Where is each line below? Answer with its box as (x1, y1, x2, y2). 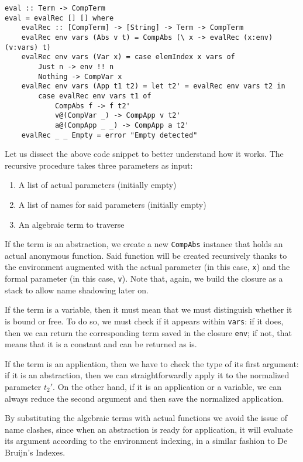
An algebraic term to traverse (18, 218, 125, 230)
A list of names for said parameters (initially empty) (18, 198, 206, 210)
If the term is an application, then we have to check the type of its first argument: (5, 357, 299, 369)
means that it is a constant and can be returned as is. (5, 338, 197, 350)
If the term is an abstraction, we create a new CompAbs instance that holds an (5, 238, 283, 250)
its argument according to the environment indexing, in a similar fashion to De (5, 434, 288, 447)
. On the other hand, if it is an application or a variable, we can (53, 381, 282, 392)
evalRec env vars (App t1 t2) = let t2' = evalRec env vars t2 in (21, 82, 285, 91)
